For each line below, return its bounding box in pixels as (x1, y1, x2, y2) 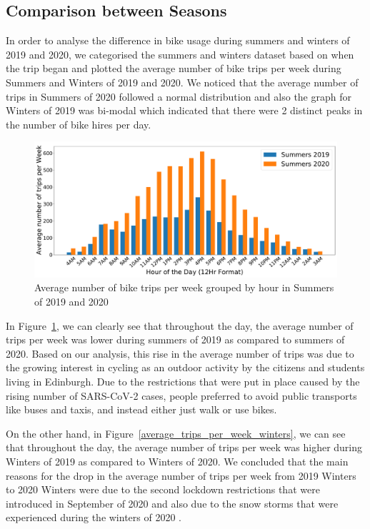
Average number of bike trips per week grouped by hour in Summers (34, 280, 334, 295)
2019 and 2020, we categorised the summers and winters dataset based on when (6, 46, 354, 61)
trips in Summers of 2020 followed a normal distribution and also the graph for (6, 89, 351, 104)
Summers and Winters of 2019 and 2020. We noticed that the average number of (6, 74, 359, 89)
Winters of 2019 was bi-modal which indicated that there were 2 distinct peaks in (6, 103, 363, 118)
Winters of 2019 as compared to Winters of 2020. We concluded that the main (6, 453, 349, 468)
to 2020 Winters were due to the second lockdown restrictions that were (6, 482, 320, 497)
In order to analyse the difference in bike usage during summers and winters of (6, 33, 350, 48)
